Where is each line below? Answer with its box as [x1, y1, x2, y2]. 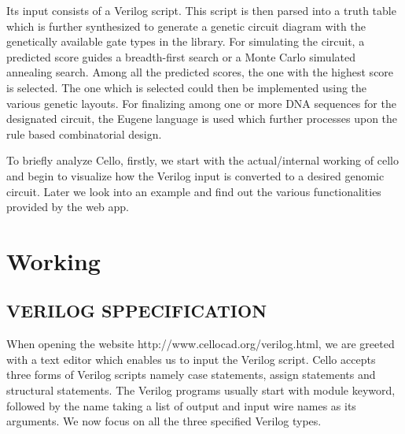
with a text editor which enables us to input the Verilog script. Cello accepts [6, 351, 376, 367]
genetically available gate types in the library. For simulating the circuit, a [6, 33, 365, 50]
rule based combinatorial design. [6, 125, 162, 142]
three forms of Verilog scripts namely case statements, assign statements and [6, 366, 376, 383]
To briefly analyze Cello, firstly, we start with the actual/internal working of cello [6, 152, 399, 169]
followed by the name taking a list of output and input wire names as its [6, 397, 356, 414]
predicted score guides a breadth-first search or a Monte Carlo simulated [6, 48, 355, 65]
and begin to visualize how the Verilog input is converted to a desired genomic [6, 167, 385, 184]
